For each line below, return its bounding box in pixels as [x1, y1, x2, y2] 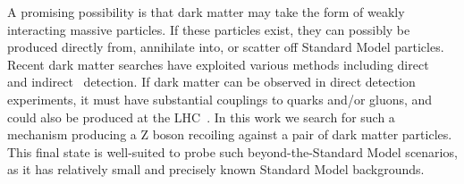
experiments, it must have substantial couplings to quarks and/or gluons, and [7, 89, 433, 108]
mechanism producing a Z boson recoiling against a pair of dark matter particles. [7, 125, 452, 144]
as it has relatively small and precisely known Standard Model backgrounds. [7, 160, 425, 179]
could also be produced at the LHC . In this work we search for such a [7, 107, 395, 126]
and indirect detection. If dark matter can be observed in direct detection [7, 72, 416, 91]
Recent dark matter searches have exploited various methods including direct [7, 54, 429, 73]
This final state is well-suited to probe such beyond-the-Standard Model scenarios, [7, 142, 458, 161]
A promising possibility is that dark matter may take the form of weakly [7, 3, 405, 21]
